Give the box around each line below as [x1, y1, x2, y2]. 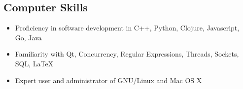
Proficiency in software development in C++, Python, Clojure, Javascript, [15, 23, 240, 33]
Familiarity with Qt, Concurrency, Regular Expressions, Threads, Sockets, [15, 49, 239, 59]
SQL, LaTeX [15, 58, 54, 68]
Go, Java [15, 32, 42, 42]
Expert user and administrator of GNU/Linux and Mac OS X [15, 75, 202, 85]
